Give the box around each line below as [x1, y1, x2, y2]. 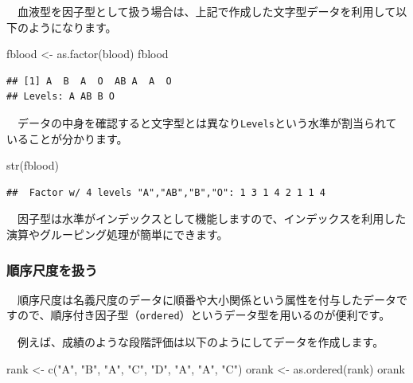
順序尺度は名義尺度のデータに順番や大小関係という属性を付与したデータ [17, 291, 396, 307]
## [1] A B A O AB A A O [6, 75, 172, 87]
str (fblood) [6, 157, 59, 174]
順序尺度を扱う [6, 260, 98, 279]
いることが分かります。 [6, 130, 128, 147]
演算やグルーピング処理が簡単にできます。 [6, 226, 228, 242]
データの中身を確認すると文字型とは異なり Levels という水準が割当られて [17, 114, 397, 131]
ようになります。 [28, 18, 117, 35]
